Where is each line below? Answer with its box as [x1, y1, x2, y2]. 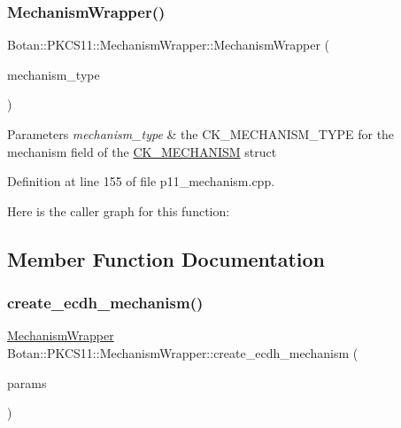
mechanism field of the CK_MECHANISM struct [7, 142, 277, 160]
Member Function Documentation [7, 245, 326, 272]
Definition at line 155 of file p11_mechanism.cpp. [7, 172, 275, 191]
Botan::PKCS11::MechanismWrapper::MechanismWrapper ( [7, 35, 329, 54]
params [7, 373, 47, 392]
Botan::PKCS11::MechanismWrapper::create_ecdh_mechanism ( [7, 343, 359, 362]
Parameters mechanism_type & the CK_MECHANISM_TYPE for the [7, 125, 395, 143]
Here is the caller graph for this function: [7, 201, 230, 220]
